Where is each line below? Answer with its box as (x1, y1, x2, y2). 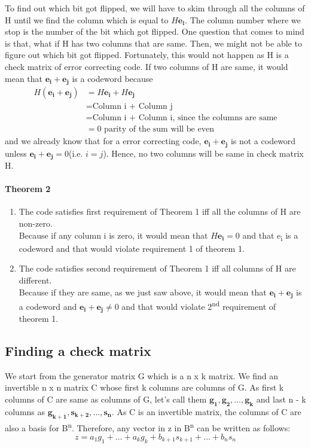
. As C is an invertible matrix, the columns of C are (111, 405, 301, 417)
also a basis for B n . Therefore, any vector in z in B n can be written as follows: (5, 419, 291, 434)
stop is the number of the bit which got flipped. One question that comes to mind (5, 25, 304, 38)
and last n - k (256, 393, 306, 406)
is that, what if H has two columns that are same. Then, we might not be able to (5, 36, 302, 49)
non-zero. (19, 217, 53, 230)
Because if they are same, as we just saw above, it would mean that (19, 285, 267, 298)
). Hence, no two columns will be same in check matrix (103, 147, 304, 159)
